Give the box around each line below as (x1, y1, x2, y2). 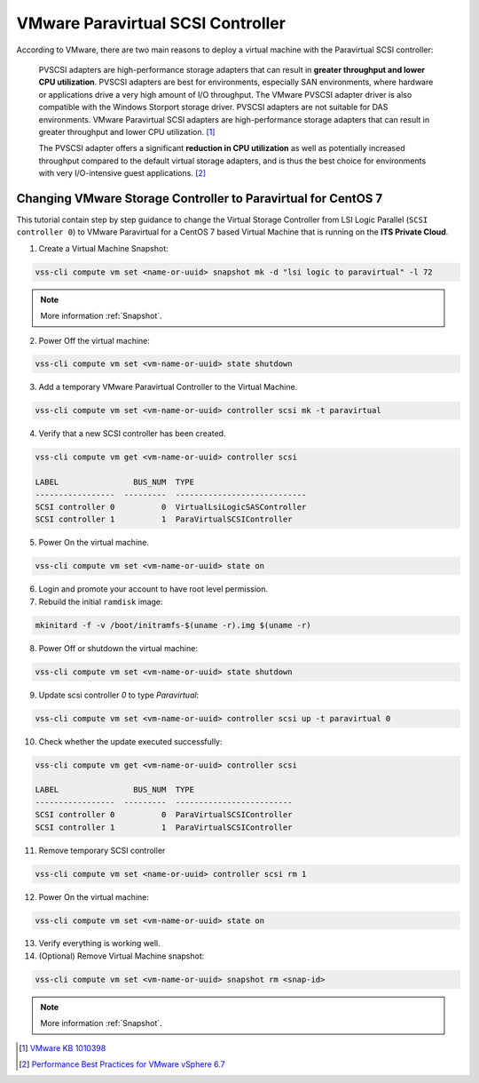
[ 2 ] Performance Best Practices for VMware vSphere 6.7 (19, 1059, 225, 1070)
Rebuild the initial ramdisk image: (38, 596, 163, 607)
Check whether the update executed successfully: (38, 736, 223, 746)
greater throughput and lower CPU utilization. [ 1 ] (38, 126, 216, 137)
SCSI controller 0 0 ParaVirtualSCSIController (35, 809, 293, 820)
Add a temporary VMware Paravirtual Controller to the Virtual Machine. (38, 382, 298, 393)
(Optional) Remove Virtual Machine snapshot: (38, 951, 205, 961)
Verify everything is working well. (38, 938, 161, 949)
